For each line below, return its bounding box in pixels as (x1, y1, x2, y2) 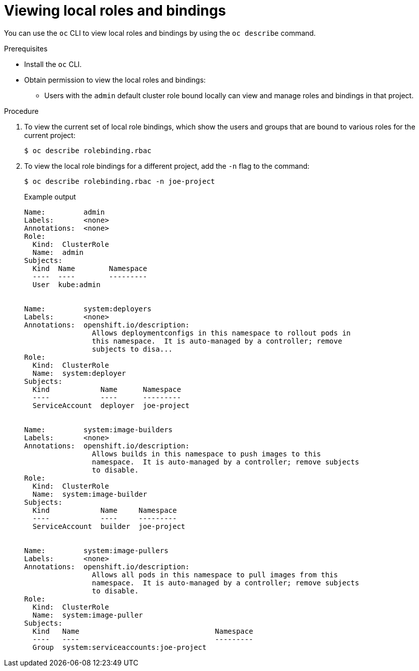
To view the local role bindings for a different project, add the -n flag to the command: (24, 161, 310, 170)
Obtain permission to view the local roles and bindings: (24, 75, 206, 84)
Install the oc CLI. (24, 59, 82, 69)
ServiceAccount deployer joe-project (32, 401, 190, 410)
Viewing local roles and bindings (4, 2, 226, 19)
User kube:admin (32, 280, 101, 289)
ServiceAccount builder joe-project (32, 522, 186, 530)
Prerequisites (4, 44, 48, 53)
